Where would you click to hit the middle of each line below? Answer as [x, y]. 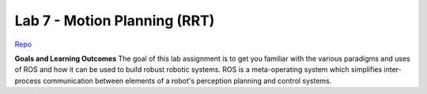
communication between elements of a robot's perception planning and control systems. [187, 81]
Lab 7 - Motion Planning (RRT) [115, 21]
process [28, 81]
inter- [393, 70]
